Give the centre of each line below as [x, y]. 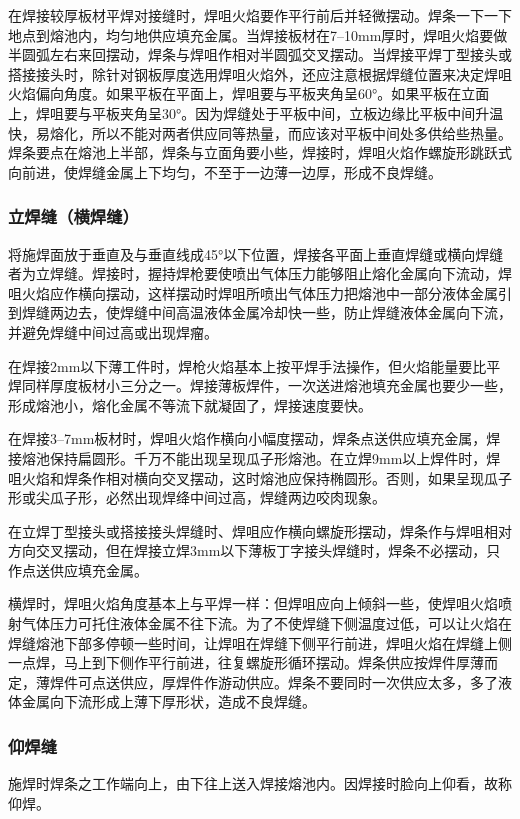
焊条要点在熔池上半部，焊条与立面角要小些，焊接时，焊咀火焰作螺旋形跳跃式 [260, 152]
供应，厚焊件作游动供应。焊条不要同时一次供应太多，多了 [308, 681]
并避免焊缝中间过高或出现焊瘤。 [113, 331]
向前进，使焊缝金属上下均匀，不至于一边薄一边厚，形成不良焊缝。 [225, 171]
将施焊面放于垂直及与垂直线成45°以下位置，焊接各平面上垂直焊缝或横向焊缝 [256, 253]
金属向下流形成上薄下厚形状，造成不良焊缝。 [168, 701]
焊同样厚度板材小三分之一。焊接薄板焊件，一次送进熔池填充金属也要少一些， [260, 385]
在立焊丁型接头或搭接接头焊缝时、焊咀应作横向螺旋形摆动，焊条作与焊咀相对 [260, 530]
